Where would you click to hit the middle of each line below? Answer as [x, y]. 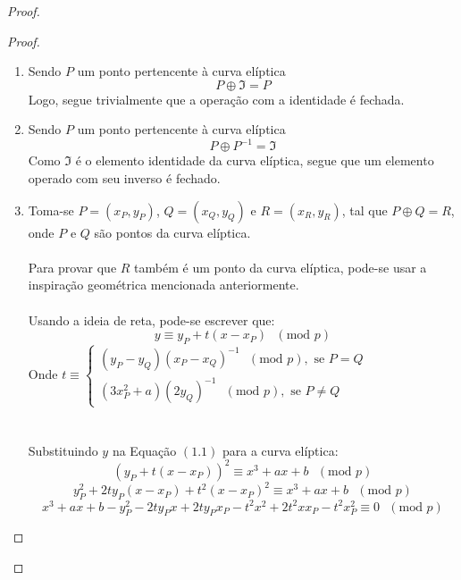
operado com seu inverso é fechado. [124, 178]
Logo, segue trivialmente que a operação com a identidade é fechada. [216, 99]
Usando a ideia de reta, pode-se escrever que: [151, 319]
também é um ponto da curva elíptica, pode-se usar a [281, 267]
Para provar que [72, 267]
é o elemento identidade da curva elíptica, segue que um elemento [255, 160]
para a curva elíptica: [280, 450]
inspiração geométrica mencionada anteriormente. [163, 285]
